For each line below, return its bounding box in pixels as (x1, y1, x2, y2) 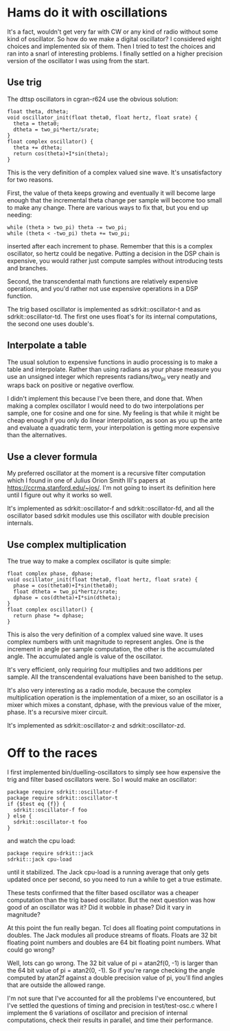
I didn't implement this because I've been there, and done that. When (7, 395, 203, 403)
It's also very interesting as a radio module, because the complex (7, 686, 192, 694)
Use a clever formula (7, 451, 97, 463)
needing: (7, 211, 32, 219)
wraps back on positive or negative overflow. (7, 381, 135, 389)
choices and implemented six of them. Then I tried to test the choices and (7, 42, 216, 50)
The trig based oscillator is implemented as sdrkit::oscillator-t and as (7, 305, 201, 313)
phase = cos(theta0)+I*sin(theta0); (13, 582, 118, 589)
